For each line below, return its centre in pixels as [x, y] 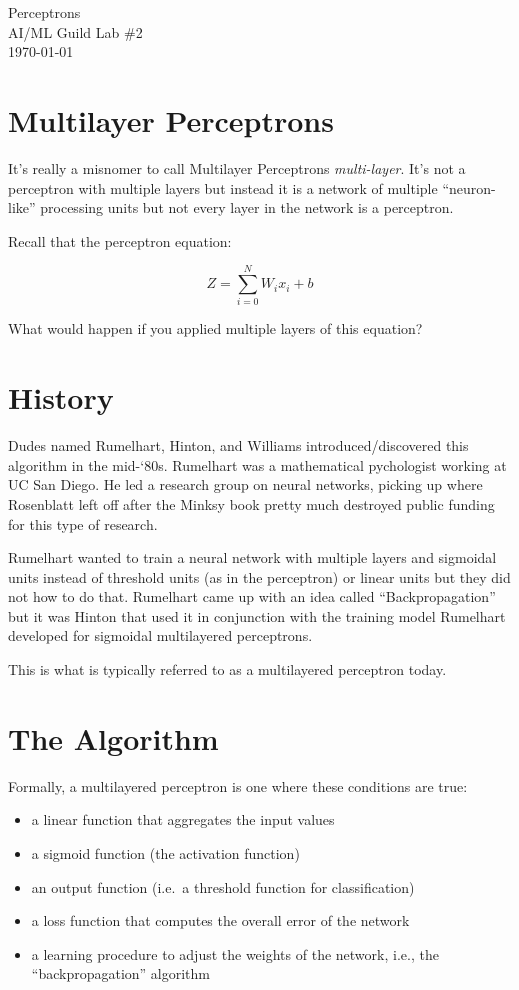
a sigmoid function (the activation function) [165, 852]
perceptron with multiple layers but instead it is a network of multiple [223, 187]
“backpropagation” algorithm [121, 973]
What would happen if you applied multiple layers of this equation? [215, 328]
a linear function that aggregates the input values [183, 819]
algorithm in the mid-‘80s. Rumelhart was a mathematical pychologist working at [257, 464]
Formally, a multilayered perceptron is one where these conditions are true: [238, 785]
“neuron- [469, 187]
